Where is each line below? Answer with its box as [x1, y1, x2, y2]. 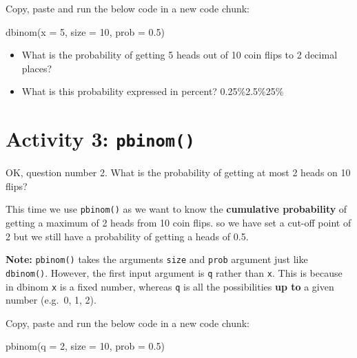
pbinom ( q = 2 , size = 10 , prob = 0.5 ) [6, 339, 165, 353]
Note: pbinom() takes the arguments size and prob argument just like [6, 252, 308, 266]
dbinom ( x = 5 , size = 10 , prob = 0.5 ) [6, 24, 165, 39]
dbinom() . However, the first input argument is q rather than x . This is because [6, 265, 343, 280]
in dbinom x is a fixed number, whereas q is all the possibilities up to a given [6, 279, 334, 293]
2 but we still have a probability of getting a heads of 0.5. [6, 229, 249, 243]
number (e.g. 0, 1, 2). [6, 293, 96, 307]
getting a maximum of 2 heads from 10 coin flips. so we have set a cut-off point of [6, 215, 351, 230]
